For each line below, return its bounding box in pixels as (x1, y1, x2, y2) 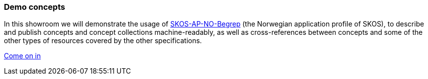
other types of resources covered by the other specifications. (4, 36, 202, 45)
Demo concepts (4, 2, 65, 12)
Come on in (4, 52, 41, 60)
